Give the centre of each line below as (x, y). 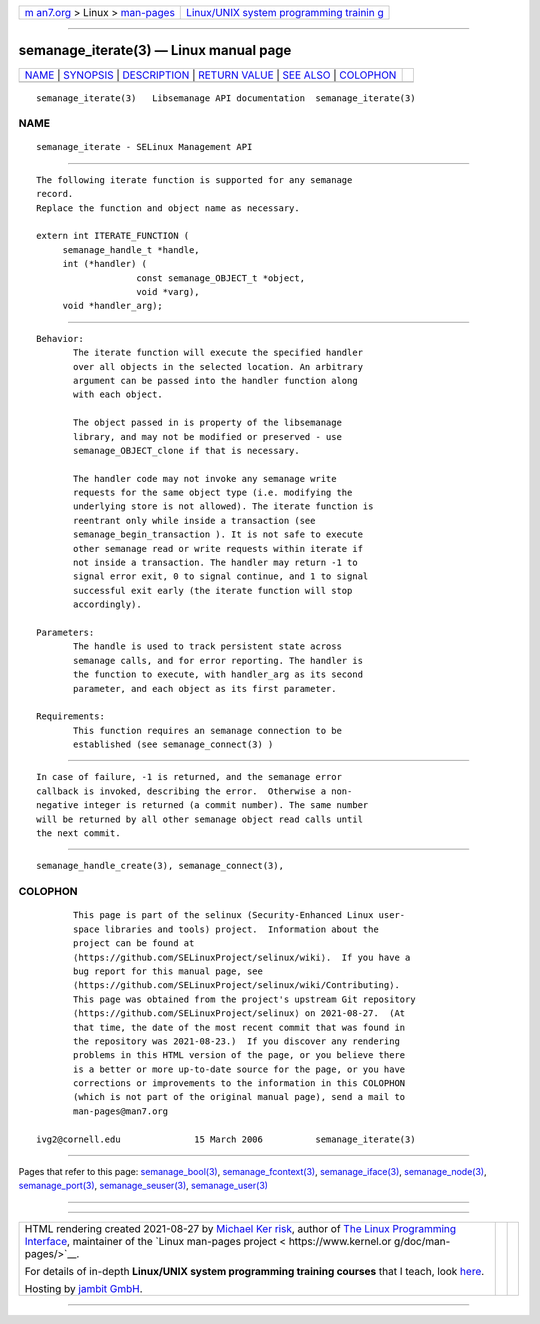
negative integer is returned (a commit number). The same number (202, 805)
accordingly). (107, 604)
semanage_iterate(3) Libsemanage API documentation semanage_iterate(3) (226, 98)
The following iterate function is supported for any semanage (194, 179)
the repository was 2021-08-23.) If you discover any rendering (236, 1041)
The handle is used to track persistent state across (207, 646)
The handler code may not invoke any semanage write (205, 478)
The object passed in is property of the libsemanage (207, 423)
